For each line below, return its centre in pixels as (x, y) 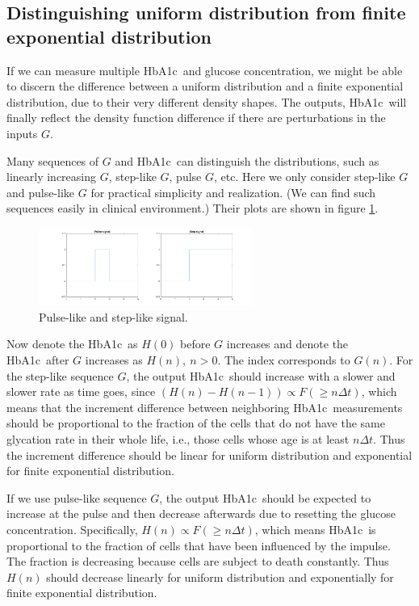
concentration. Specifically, (72, 530)
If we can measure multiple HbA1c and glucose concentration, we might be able (205, 70)
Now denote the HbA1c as (72, 344)
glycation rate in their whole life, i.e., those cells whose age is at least (178, 439)
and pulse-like (41, 192)
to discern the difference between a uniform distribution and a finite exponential (205, 86)
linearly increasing (52, 177)
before (195, 344)
